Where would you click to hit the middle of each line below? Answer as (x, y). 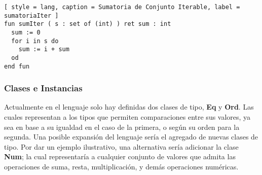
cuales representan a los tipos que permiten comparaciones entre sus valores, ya (127, 117)
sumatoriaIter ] (31, 15)
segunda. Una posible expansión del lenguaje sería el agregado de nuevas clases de (131, 137)
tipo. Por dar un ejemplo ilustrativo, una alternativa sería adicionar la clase (121, 146)
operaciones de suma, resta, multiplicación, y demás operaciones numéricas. (121, 167)
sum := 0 (26, 32)
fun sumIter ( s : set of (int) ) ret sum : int (88, 24)
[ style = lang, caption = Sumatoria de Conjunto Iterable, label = (122, 7)
